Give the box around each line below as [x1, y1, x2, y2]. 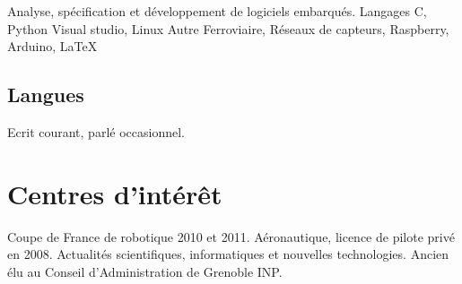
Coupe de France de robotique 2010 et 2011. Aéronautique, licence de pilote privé [7, 227, 455, 245]
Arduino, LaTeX [7, 37, 98, 56]
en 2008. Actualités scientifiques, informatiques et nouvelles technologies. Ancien [7, 245, 449, 263]
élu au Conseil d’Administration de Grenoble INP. [7, 262, 283, 280]
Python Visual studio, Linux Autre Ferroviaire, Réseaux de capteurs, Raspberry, [7, 19, 449, 38]
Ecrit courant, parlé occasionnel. [7, 122, 185, 141]
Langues [7, 81, 84, 108]
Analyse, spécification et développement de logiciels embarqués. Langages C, [7, 2, 427, 20]
